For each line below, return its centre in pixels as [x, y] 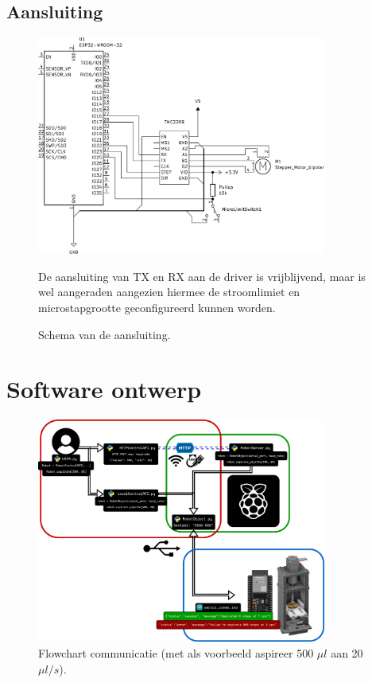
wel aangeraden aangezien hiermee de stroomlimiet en [169, 292]
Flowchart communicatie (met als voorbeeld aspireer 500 [176, 653]
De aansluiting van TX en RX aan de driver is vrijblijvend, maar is [202, 276]
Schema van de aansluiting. [105, 334]
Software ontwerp [104, 389]
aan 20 [347, 653]
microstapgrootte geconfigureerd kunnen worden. [157, 308]
